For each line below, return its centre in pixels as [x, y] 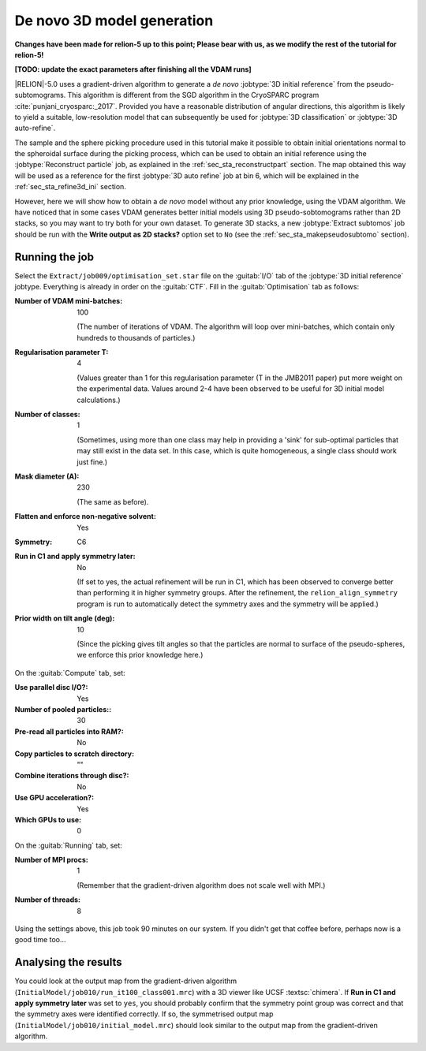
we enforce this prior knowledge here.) [140, 655]
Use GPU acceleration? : [54, 798]
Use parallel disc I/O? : [51, 688]
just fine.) [92, 462]
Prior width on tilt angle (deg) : [65, 618]
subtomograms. [40, 95]
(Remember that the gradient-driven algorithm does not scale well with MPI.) [201, 885]
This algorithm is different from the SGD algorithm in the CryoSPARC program [193, 95]
